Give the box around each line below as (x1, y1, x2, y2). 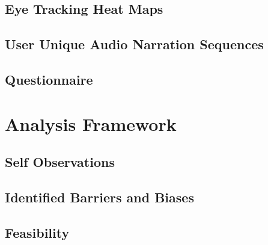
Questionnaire (5, 70, 93, 88)
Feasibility (5, 223, 70, 241)
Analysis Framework (5, 111, 177, 136)
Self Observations (5, 153, 115, 171)
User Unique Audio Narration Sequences (5, 35, 264, 53)
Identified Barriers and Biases (5, 187, 194, 206)
